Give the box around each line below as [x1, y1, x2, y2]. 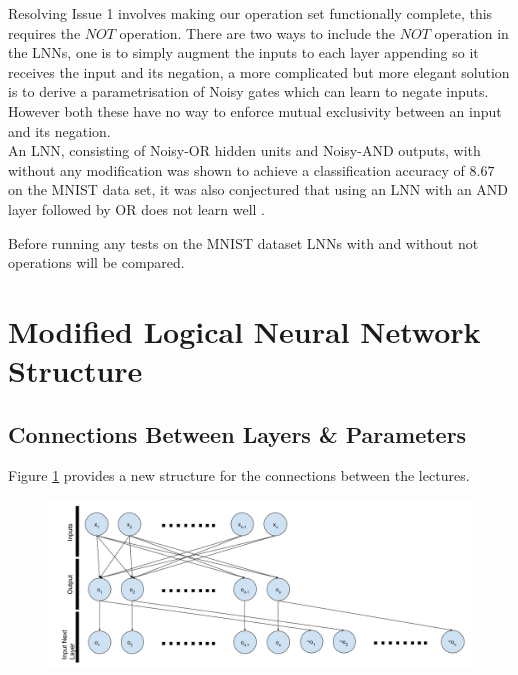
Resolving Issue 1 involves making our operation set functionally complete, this [8, 3, 493, 23]
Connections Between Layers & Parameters [8, 418, 467, 449]
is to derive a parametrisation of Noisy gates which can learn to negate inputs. [8, 81, 489, 102]
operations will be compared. [8, 252, 185, 273]
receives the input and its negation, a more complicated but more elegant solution [8, 61, 510, 82]
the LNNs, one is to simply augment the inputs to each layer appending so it [8, 42, 479, 63]
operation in [434, 22, 509, 43]
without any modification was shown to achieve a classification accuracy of [8, 159, 465, 180]
